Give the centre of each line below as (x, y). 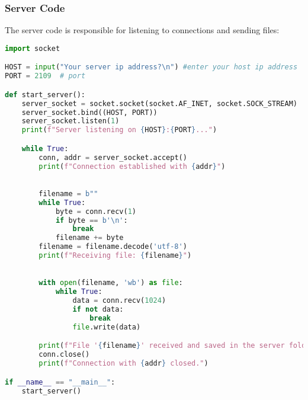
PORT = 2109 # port (45, 76)
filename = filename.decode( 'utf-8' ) (113, 247)
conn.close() (64, 355)
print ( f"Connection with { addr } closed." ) (123, 364)
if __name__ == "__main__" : (60, 382)
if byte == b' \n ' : (92, 220)
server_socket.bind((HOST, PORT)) (89, 112)
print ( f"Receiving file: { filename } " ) (115, 256)
